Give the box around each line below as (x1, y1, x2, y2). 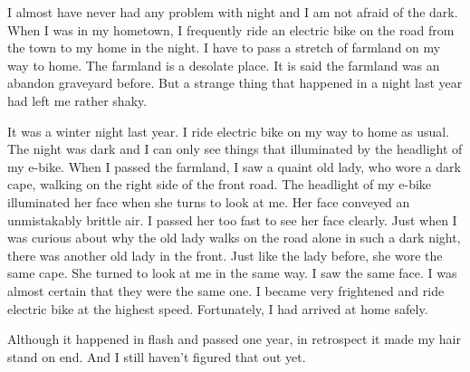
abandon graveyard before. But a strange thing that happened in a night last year (7, 73, 463, 92)
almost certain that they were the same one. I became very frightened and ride (7, 281, 445, 300)
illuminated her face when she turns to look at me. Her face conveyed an (7, 192, 410, 211)
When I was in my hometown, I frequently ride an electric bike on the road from (7, 20, 455, 39)
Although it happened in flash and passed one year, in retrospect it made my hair (7, 329, 461, 348)
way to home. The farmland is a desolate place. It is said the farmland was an (7, 55, 440, 74)
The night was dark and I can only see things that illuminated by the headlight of (7, 139, 463, 158)
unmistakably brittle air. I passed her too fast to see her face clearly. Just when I (7, 210, 457, 229)
